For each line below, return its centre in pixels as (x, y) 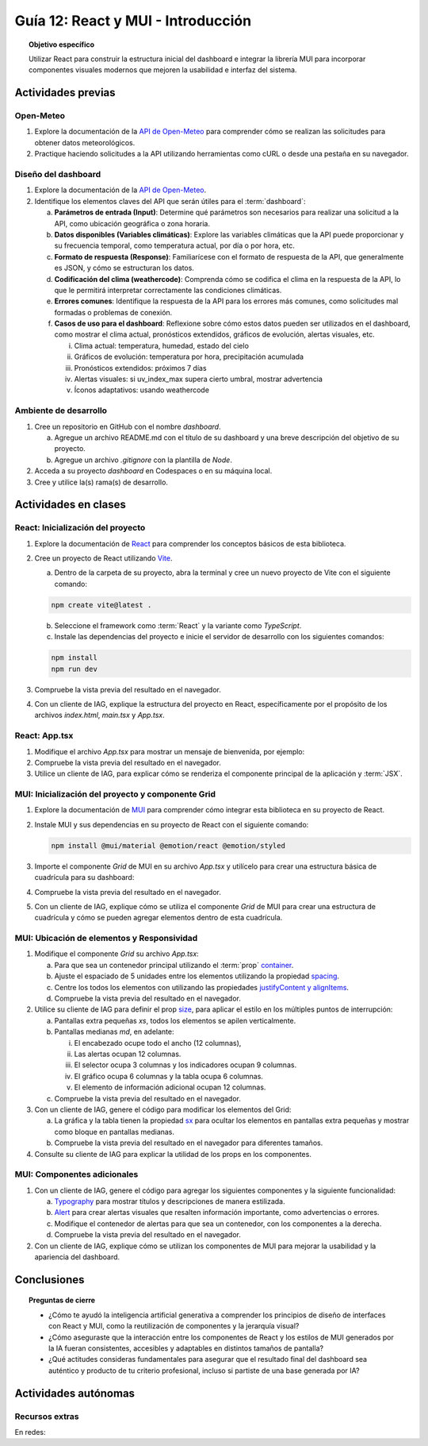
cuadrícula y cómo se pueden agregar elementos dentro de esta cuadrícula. (159, 918)
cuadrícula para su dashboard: (84, 877)
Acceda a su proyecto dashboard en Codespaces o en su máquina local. (153, 471)
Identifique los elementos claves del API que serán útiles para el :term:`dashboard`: (170, 201)
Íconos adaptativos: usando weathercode (142, 390)
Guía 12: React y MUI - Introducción (133, 21)
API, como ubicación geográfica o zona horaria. (132, 223)
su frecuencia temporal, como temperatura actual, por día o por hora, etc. (174, 245)
